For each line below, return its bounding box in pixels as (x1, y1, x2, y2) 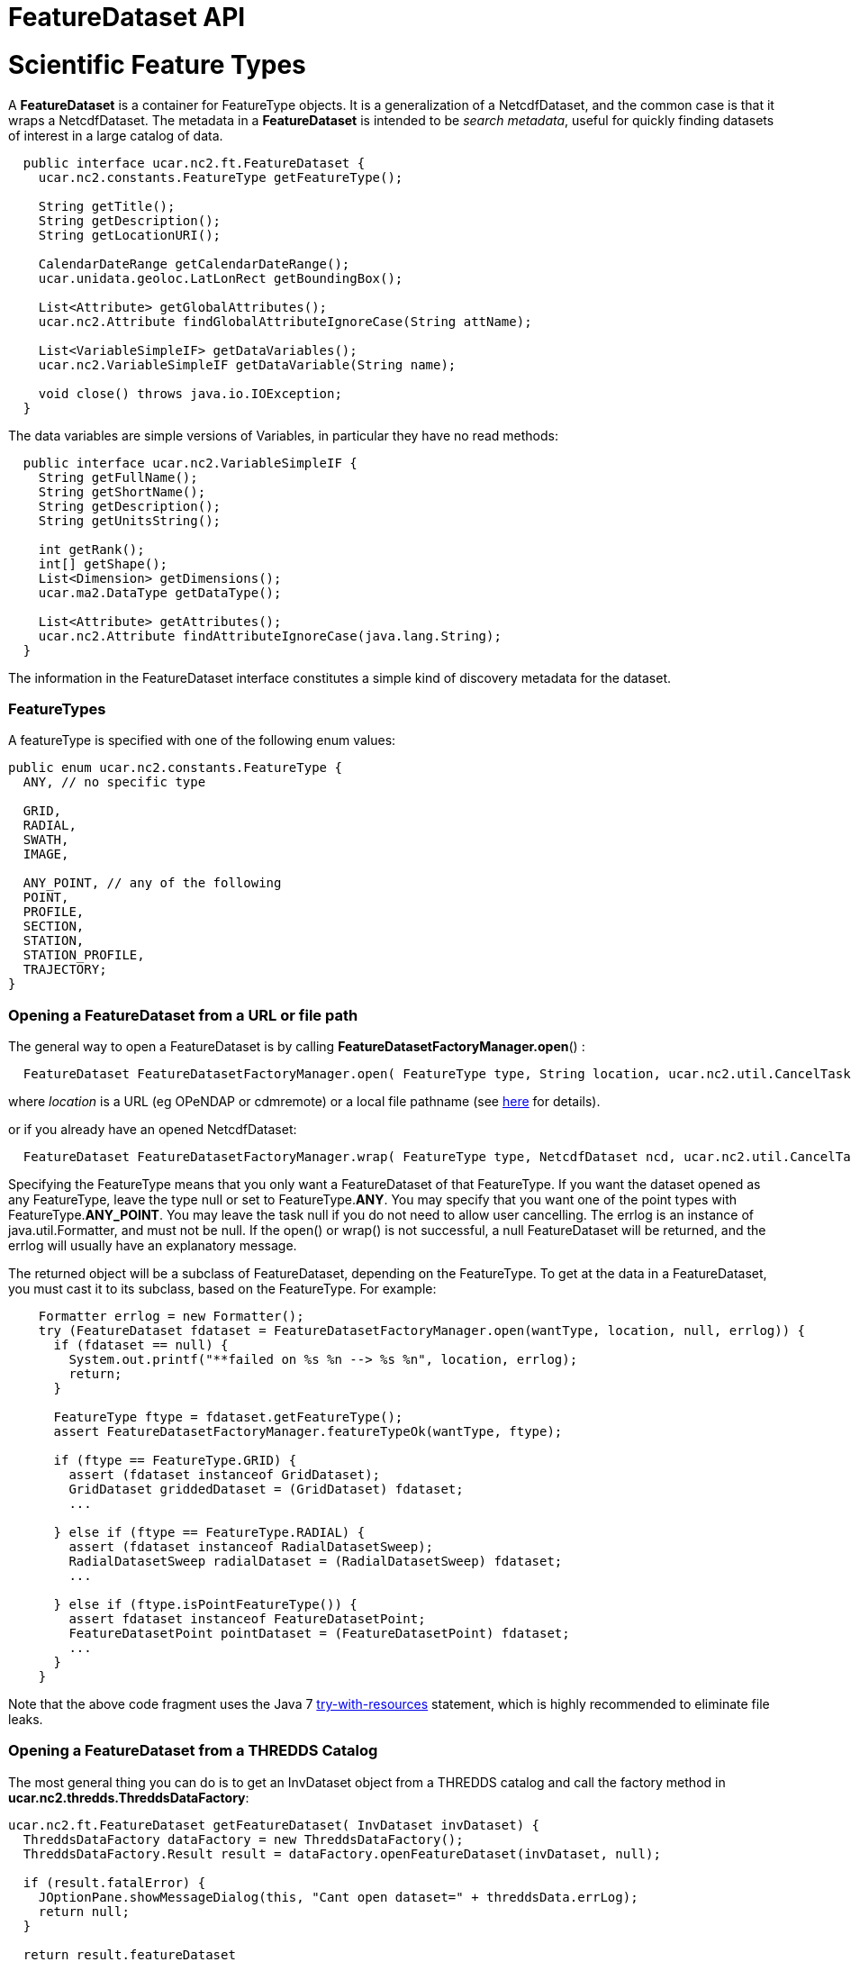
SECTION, (23, 919, 85, 934)
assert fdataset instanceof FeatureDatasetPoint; (68, 1612, 426, 1626)
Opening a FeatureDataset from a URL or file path (8, 1005, 358, 1024)
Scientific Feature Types (8, 49, 306, 80)
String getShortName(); (38, 484, 206, 499)
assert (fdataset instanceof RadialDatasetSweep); (68, 1540, 434, 1554)
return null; (38, 1903, 130, 1919)
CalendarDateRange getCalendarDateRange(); (38, 256, 350, 271)
